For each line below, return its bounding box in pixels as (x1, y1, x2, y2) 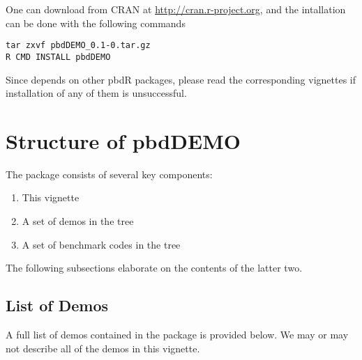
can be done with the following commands (6, 15, 186, 30)
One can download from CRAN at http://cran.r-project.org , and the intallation (6, 2, 346, 16)
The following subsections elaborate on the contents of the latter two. (6, 260, 303, 275)
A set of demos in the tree (22, 214, 134, 228)
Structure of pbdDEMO (6, 126, 241, 155)
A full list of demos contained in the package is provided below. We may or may (6, 327, 349, 341)
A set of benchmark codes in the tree (22, 237, 181, 251)
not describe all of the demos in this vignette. (6, 341, 200, 355)
